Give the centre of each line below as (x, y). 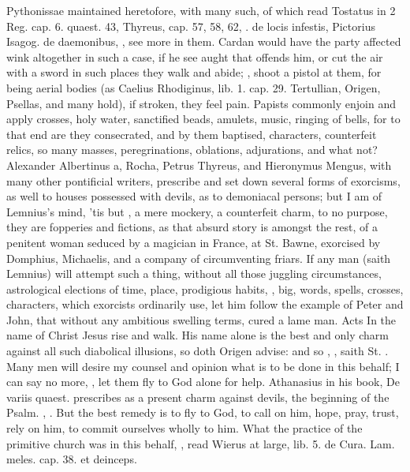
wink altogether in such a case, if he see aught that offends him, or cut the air (195, 56)
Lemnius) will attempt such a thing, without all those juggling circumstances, (194, 273)
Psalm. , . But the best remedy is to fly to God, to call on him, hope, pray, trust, (203, 412)
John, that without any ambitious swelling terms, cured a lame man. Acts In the (201, 319)
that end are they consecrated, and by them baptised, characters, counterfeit (192, 134)
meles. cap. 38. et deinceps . (72, 459)
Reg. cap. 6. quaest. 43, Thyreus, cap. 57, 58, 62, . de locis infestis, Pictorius (191, 26)
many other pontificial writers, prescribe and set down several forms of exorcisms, (203, 180)
